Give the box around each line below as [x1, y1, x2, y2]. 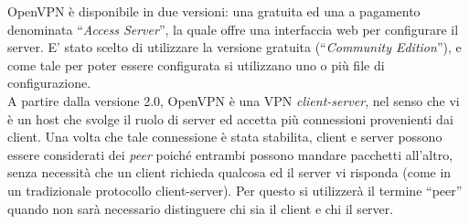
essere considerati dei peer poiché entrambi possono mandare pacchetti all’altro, [7, 144, 453, 164]
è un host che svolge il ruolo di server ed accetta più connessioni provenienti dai [7, 109, 453, 128]
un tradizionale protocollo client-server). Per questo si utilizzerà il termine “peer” [7, 180, 463, 199]
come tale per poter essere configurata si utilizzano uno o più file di [7, 55, 385, 74]
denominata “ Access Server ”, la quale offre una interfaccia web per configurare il [7, 19, 459, 38]
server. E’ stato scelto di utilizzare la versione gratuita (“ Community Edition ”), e [7, 37, 462, 57]
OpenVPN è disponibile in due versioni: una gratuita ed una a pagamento [7, 2, 421, 20]
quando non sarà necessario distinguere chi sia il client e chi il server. [7, 198, 394, 218]
